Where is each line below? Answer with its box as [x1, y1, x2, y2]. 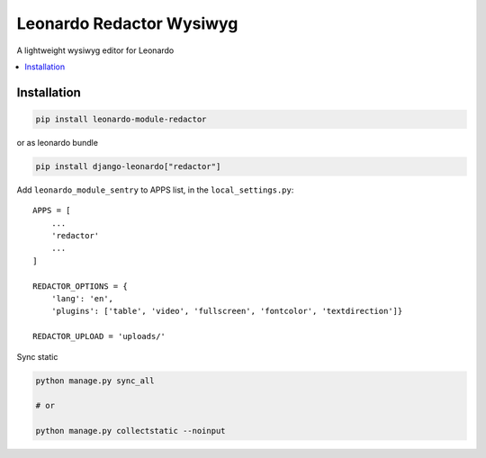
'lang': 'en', [50, 293, 114, 304]
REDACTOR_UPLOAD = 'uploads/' [32, 331, 166, 342]
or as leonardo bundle [16, 137, 99, 148]
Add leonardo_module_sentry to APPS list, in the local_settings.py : [16, 184, 294, 195]
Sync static [16, 351, 58, 362]
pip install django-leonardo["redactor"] [35, 161, 221, 171]
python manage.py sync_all [35, 375, 155, 386]
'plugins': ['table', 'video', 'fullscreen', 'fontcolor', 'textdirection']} [50, 306, 403, 317]
